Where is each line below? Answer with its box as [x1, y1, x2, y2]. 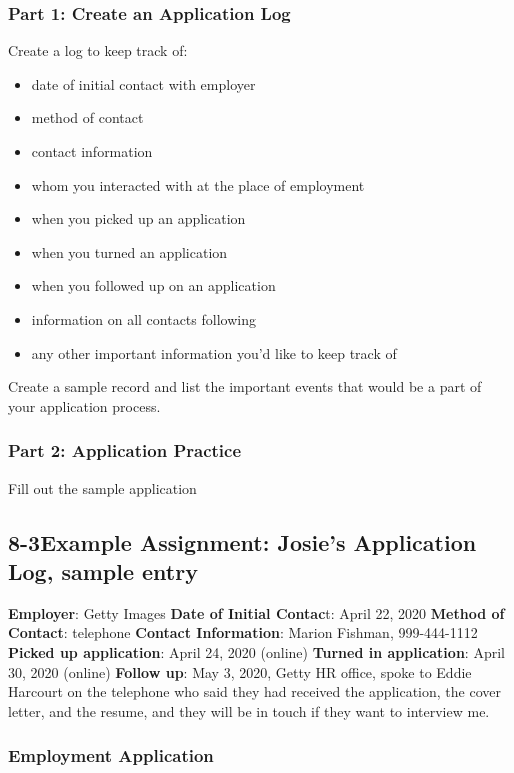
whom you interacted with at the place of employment [31, 174, 365, 195]
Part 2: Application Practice [8, 438, 242, 463]
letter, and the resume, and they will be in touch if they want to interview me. [8, 700, 490, 721]
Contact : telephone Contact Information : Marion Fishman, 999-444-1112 [8, 622, 478, 643]
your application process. [8, 395, 161, 416]
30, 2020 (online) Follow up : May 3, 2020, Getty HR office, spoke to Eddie [8, 661, 472, 682]
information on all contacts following [31, 308, 256, 329]
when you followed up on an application [31, 275, 276, 296]
